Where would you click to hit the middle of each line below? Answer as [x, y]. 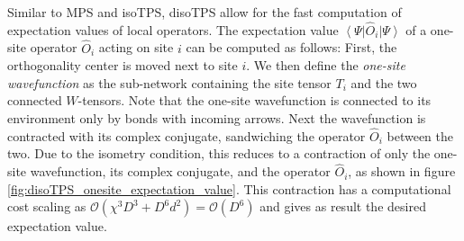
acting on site [136, 47]
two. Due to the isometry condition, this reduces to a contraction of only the [219, 153]
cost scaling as [47, 206]
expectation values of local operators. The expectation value [173, 29]
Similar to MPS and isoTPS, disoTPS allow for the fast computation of [205, 12]
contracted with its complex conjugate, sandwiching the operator [187, 135]
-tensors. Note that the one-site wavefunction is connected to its [255, 100]
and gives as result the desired [343, 206]
